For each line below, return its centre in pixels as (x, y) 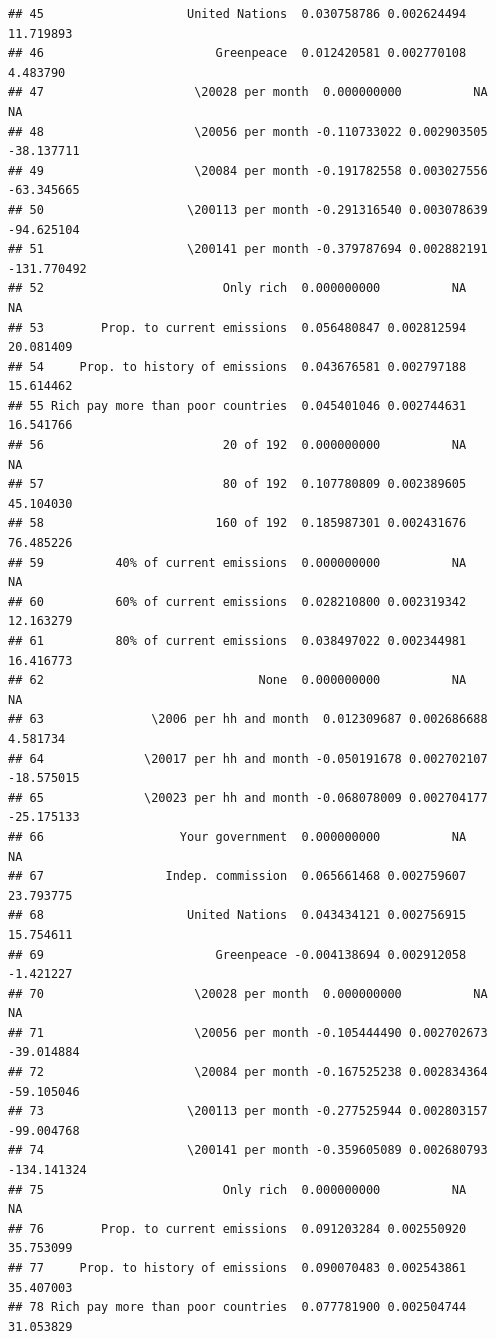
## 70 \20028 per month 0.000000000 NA (248, 993)
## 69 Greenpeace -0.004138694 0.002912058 (237, 954)
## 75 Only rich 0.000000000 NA (237, 1189)
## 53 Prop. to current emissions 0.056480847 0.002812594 (237, 327)
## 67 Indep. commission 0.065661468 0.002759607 (237, 876)
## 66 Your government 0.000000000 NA (237, 836)
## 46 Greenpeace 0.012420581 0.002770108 (237, 53)
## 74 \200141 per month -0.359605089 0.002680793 (248, 1150)
